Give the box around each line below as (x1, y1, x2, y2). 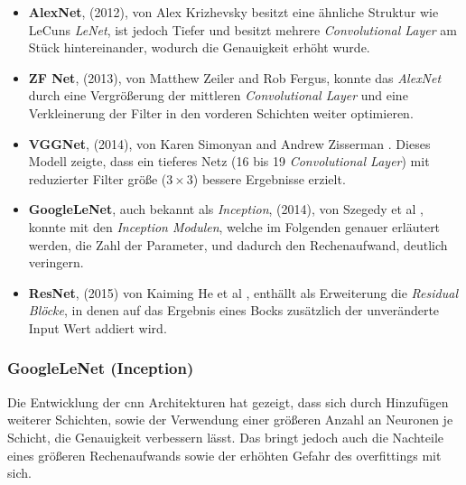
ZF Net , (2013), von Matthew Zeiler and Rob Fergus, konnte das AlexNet (28, 68, 442, 87)
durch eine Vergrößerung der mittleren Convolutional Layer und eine (28, 86, 408, 105)
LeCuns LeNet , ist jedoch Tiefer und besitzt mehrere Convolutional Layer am (28, 20, 457, 39)
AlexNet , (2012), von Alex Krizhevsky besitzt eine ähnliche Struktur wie (28, 3, 439, 21)
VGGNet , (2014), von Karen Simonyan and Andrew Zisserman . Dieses (28, 134, 431, 153)
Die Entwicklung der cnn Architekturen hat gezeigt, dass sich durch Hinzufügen (7, 392, 449, 411)
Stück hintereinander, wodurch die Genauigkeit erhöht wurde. (28, 38, 370, 57)
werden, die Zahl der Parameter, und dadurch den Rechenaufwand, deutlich (28, 235, 448, 254)
